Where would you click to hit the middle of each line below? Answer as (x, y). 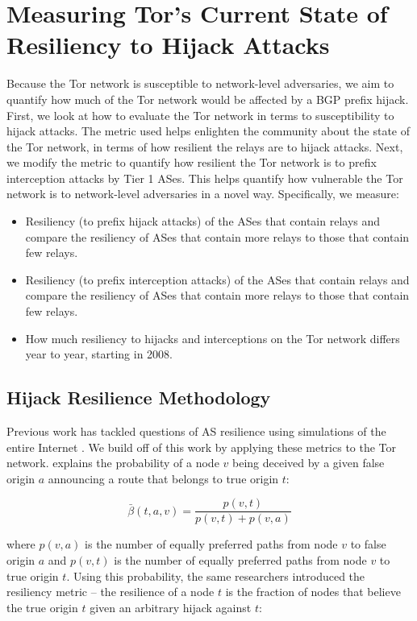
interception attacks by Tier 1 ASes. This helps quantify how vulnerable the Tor (205, 178)
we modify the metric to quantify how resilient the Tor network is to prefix (192, 162)
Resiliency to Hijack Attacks (168, 45)
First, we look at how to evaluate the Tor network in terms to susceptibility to (200, 115)
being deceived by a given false (309, 463)
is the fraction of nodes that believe (313, 592)
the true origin (42, 607)
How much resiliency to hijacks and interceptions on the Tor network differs (213, 338)
